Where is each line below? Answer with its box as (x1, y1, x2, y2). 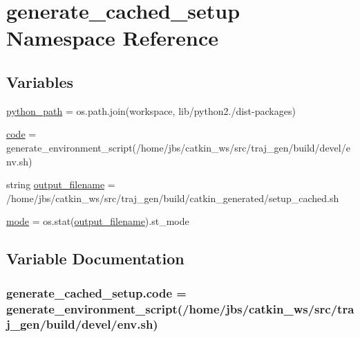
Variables (6, 71, 74, 92)
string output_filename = (6, 177, 115, 192)
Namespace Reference (6, 24, 218, 52)
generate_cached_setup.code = (6, 284, 187, 301)
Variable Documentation (6, 248, 184, 269)
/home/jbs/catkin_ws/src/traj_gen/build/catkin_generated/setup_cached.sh (6, 190, 339, 205)
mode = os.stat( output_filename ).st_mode (6, 214, 189, 228)
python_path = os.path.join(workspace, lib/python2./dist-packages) (6, 103, 296, 118)
